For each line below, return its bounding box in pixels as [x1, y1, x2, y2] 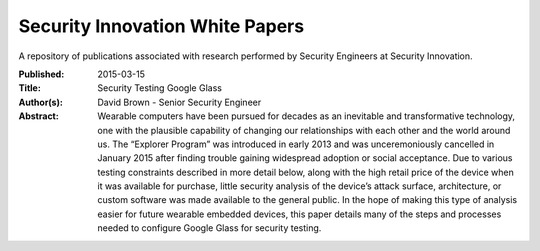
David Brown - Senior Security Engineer [97, 96, 262, 108]
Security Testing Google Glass [97, 82, 222, 94]
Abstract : [18, 110, 59, 122]
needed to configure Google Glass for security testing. [97, 222, 322, 234]
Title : [18, 82, 42, 94]
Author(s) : [18, 96, 64, 108]
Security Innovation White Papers [18, 15, 305, 37]
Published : [18, 68, 65, 80]
